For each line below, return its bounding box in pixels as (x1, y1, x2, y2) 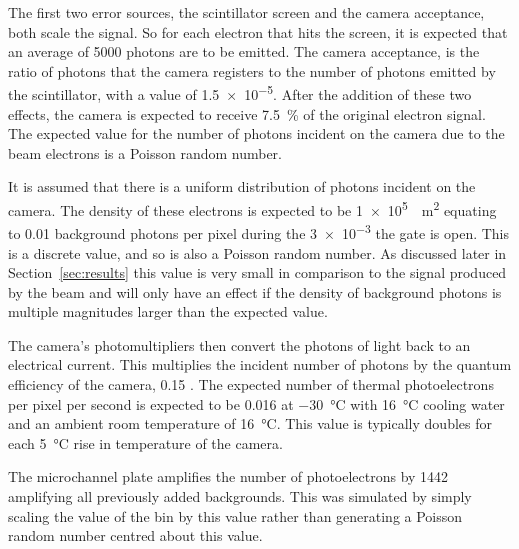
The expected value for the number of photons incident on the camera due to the (8, 123, 505, 144)
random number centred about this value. (8, 525, 263, 546)
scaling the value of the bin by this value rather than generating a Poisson (8, 505, 463, 526)
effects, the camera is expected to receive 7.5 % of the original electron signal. (8, 103, 486, 124)
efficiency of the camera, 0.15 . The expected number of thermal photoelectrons (8, 374, 494, 395)
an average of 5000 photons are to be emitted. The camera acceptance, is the (8, 41, 480, 62)
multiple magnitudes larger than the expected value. (8, 301, 328, 322)
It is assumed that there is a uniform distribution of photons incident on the (8, 176, 476, 197)
